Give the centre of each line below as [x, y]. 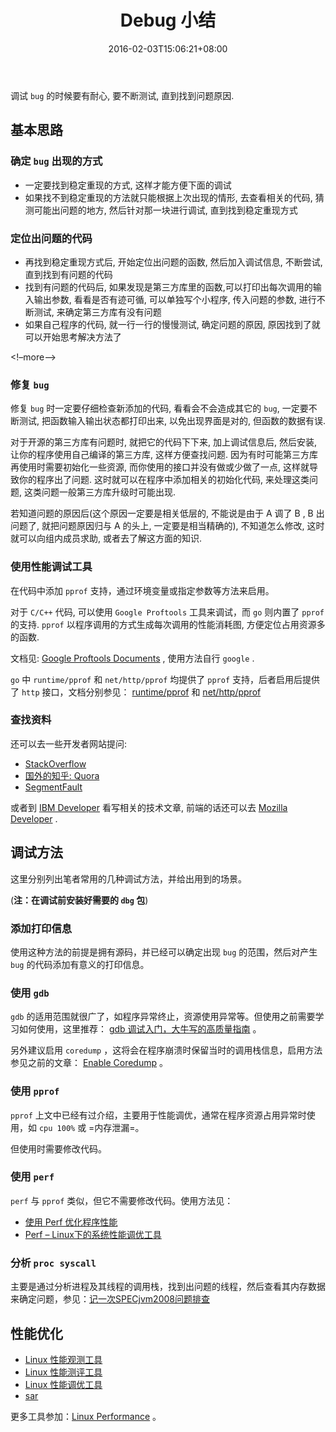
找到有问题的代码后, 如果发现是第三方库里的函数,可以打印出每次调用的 [168, 287]
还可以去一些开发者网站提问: [69, 743]
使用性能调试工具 [51, 567]
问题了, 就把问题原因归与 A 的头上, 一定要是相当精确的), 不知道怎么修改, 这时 [167, 526]
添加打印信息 [41, 928]
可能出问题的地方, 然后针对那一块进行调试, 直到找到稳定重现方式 [165, 210]
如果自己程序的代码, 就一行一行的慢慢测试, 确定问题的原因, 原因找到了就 [172, 324]
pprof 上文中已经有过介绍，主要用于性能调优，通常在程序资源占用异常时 [158, 1115]
